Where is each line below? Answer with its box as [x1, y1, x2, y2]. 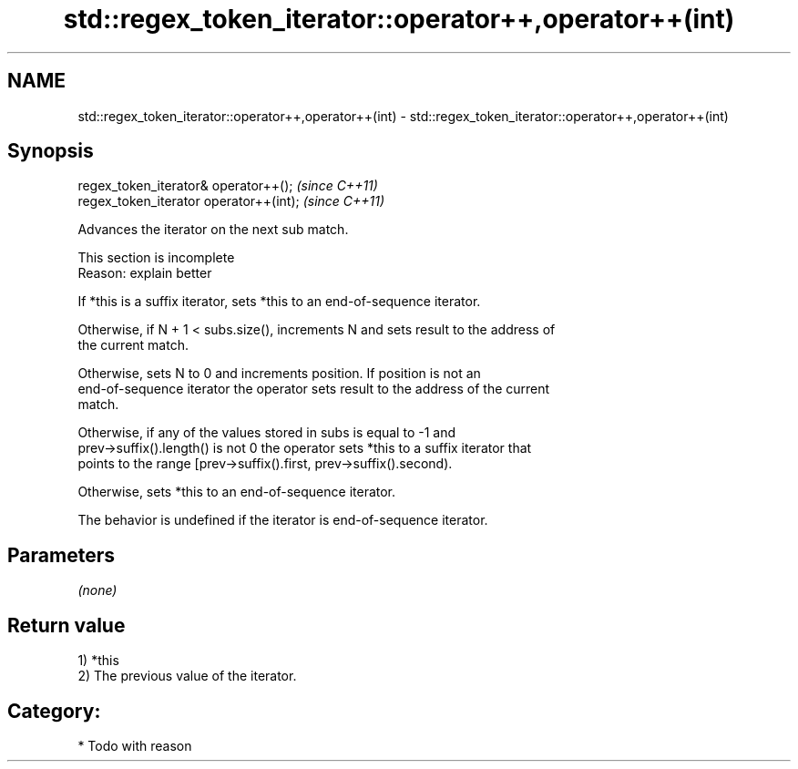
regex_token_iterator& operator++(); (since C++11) [77, 178, 378, 194]
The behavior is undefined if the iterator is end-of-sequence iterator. [77, 512, 488, 528]
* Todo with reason [77, 737, 192, 754]
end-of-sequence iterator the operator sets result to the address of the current [77, 381, 550, 397]
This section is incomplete [77, 250, 235, 266]
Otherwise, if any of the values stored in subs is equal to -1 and [77, 425, 455, 441]
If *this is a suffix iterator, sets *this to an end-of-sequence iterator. [77, 293, 481, 310]
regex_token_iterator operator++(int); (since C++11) [77, 193, 385, 210]
